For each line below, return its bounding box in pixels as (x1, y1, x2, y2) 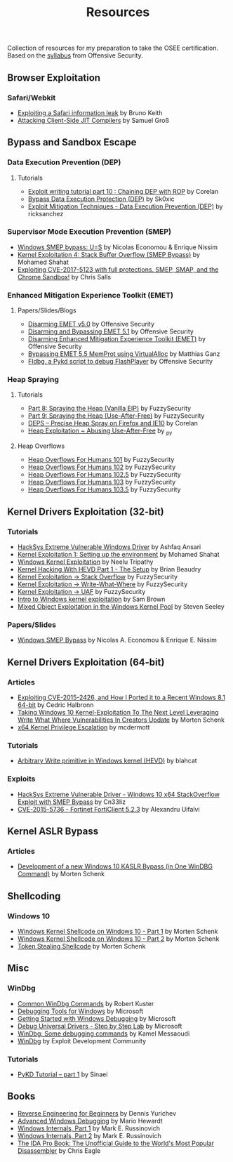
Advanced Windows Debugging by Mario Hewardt (17, 1116, 163, 1125)
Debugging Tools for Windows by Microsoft (17, 1007, 144, 1015)
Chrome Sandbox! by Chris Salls (17, 272, 111, 281)
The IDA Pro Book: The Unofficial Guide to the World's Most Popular (17, 1139, 214, 1147)
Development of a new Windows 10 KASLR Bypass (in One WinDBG (17, 862, 213, 871)
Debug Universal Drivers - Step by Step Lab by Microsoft (17, 1022, 182, 1030)
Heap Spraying (7, 375, 60, 385)
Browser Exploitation (7, 72, 100, 84)
